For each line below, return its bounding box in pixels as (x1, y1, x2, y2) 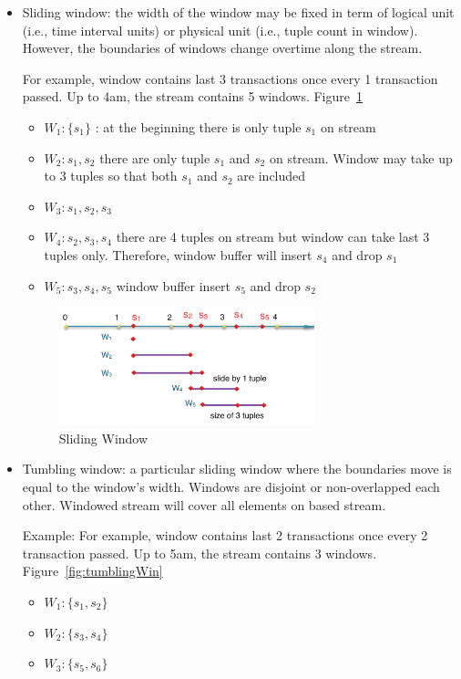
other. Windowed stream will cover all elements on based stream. (22, 495, 386, 514)
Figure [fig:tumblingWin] (22, 561, 163, 580)
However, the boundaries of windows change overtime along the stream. (22, 38, 423, 57)
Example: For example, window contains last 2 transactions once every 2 (22, 526, 428, 545)
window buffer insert (116, 276, 231, 295)
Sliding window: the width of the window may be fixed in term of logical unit (22, 3, 455, 21)
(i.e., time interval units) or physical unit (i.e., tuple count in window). (22, 20, 418, 39)
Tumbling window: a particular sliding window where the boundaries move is (22, 459, 452, 478)
